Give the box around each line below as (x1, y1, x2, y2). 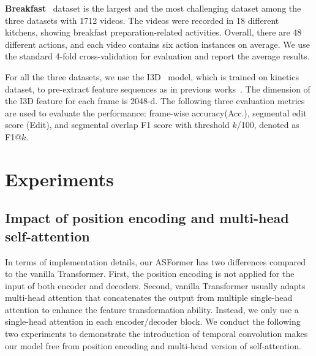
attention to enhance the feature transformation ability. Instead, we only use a (5, 303, 299, 316)
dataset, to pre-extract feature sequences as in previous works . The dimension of (5, 82, 310, 95)
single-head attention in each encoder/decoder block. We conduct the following (5, 315, 301, 328)
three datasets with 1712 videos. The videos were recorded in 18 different (5, 13, 279, 26)
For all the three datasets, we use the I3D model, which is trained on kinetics (5, 70, 299, 83)
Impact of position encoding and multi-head (5, 208, 289, 227)
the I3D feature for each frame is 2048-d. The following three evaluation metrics (5, 94, 305, 107)
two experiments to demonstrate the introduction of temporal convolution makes (5, 327, 308, 340)
